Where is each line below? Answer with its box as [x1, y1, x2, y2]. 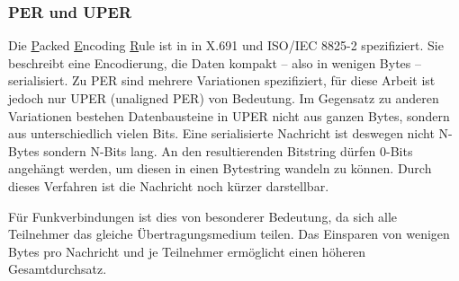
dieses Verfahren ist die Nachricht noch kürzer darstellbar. [8, 176, 329, 195]
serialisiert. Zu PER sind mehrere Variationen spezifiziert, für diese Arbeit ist [8, 71, 436, 90]
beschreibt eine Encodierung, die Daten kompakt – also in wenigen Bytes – [8, 53, 421, 72]
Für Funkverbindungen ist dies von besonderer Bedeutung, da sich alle [8, 206, 398, 225]
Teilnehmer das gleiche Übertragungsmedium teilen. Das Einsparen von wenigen [8, 224, 450, 243]
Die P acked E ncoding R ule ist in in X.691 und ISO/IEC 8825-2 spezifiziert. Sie [8, 36, 444, 55]
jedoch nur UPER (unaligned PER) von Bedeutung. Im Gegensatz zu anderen [8, 89, 439, 107]
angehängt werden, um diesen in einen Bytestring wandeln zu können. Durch [8, 159, 432, 178]
